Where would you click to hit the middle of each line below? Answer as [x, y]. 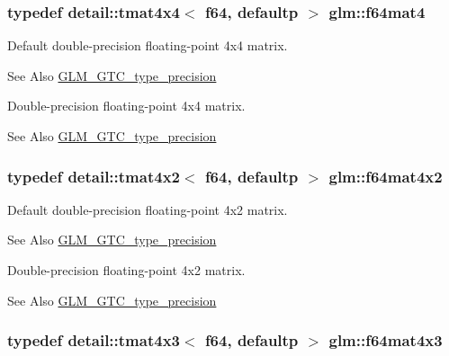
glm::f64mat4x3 [386, 340]
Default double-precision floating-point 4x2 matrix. [148, 209]
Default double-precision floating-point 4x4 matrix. [148, 45]
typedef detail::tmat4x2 [94, 176]
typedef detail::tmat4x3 [94, 340]
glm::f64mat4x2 [386, 176]
